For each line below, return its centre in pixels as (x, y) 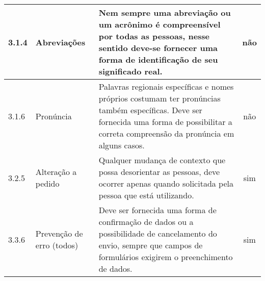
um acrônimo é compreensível (160, 24)
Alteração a (56, 172)
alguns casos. (122, 145)
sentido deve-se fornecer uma (158, 48)
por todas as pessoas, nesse (154, 36)
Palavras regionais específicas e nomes (166, 86)
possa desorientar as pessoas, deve (159, 172)
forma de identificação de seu (158, 59)
